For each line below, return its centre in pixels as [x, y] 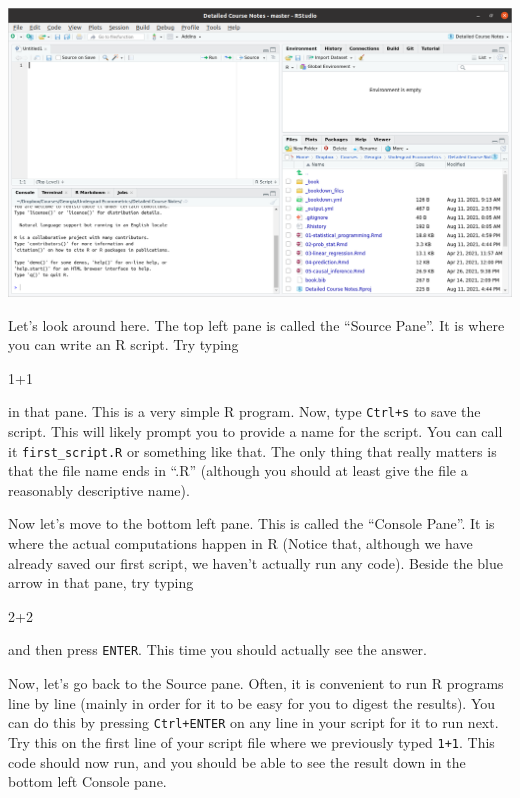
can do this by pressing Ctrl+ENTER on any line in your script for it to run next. [253, 722]
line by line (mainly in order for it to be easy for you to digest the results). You [252, 702]
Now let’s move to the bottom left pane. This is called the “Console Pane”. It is [251, 523]
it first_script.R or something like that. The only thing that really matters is [252, 450]
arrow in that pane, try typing [101, 582]
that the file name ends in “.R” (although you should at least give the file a [238, 470]
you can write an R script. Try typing [123, 344]
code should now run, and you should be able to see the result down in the [237, 761]
